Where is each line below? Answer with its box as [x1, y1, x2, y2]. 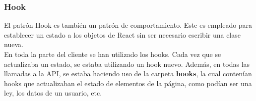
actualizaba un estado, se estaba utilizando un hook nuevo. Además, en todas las [4, 58, 250, 69]
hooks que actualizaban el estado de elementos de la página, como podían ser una [4, 78, 252, 88]
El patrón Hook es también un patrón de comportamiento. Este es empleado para [4, 20, 253, 30]
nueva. [4, 39, 23, 50]
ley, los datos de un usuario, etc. [4, 88, 102, 98]
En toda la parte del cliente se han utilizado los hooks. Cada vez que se [4, 49, 221, 59]
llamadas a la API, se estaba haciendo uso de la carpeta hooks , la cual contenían [4, 68, 252, 79]
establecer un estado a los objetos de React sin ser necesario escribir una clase [4, 29, 241, 40]
